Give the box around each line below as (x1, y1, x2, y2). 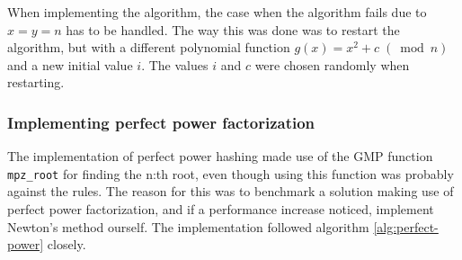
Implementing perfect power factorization (7, 111, 315, 133)
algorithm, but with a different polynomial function (7, 38, 290, 57)
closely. (47, 235, 86, 254)
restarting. (7, 73, 65, 92)
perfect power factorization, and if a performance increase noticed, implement (7, 200, 434, 219)
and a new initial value (7, 55, 133, 74)
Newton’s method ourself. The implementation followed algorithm (7, 217, 369, 236)
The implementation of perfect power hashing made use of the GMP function (7, 147, 433, 166)
